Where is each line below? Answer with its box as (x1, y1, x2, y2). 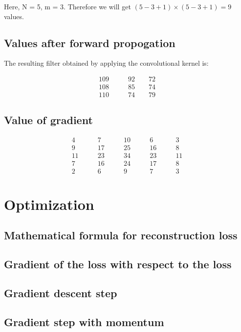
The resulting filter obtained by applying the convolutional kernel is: (4, 58, 209, 68)
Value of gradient (4, 112, 93, 128)
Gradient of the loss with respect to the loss (4, 256, 232, 271)
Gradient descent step (4, 285, 117, 300)
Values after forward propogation (4, 35, 175, 50)
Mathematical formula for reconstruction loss (4, 228, 238, 243)
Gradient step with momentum (4, 314, 164, 329)
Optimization (4, 194, 94, 214)
